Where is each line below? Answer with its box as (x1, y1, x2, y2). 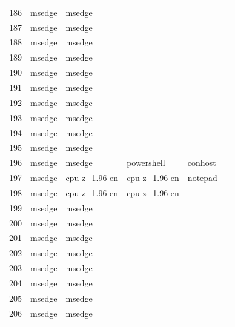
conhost (187, 156, 216, 169)
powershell (127, 156, 165, 169)
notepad (187, 171, 217, 184)
